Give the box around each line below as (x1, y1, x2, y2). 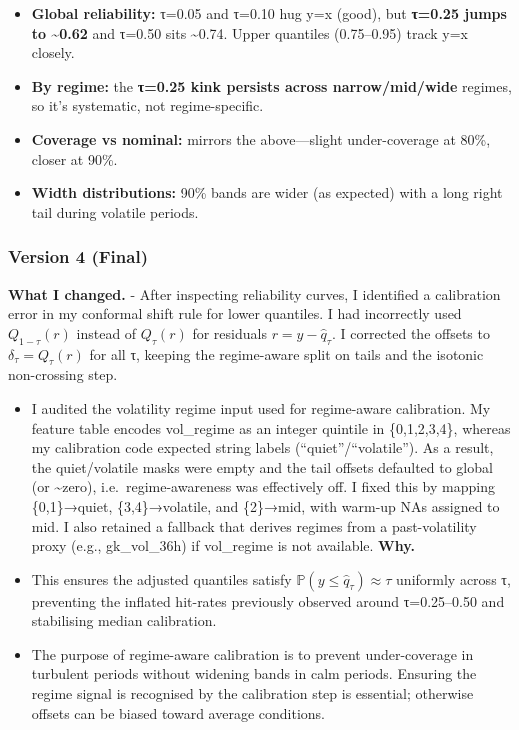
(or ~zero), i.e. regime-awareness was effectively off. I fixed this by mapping (31, 476, 495, 497)
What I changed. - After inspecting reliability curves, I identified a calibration (8, 283, 501, 304)
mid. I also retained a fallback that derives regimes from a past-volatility (31, 515, 477, 536)
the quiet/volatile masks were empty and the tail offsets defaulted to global (31, 456, 493, 477)
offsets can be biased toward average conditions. (31, 702, 325, 723)
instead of (76, 322, 137, 343)
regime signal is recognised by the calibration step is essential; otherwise (31, 683, 474, 704)
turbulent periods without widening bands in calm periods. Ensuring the (31, 663, 477, 684)
